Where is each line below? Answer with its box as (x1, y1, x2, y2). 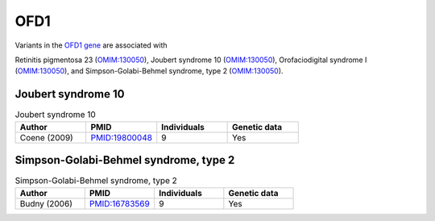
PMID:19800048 (90, 131, 153, 143)
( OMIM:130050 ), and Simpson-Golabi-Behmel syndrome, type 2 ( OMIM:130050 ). (14, 66, 284, 76)
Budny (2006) (19, 198, 72, 209)
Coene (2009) (19, 131, 74, 143)
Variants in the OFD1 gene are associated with (14, 40, 168, 50)
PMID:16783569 (89, 198, 151, 209)
